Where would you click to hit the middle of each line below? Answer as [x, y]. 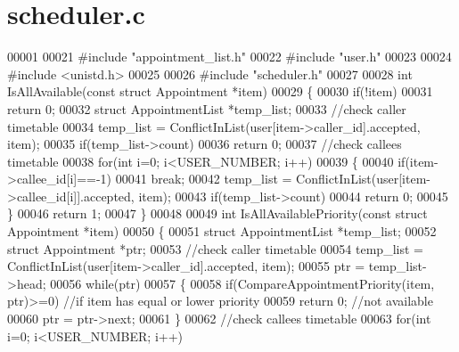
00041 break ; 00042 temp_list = [204, 179]
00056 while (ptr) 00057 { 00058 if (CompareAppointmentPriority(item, [242, 283]
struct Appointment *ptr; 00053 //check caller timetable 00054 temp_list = [215, 248]
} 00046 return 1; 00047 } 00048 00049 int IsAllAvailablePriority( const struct [217, 213]
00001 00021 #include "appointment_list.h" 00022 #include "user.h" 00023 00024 [229, 57]
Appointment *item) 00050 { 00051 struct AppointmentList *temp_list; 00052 [222, 231]
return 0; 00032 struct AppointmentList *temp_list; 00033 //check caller [207, 108]
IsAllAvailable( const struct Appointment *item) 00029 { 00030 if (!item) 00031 [220, 91]
